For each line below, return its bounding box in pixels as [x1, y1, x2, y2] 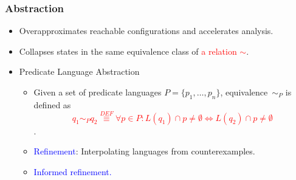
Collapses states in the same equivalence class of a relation [19, 44, 237, 57]
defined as [33, 98, 71, 111]
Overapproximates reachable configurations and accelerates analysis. [19, 24, 274, 37]
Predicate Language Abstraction [19, 65, 140, 78]
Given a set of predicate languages [33, 86, 162, 98]
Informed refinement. [33, 165, 112, 178]
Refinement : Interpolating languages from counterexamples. [33, 145, 255, 157]
